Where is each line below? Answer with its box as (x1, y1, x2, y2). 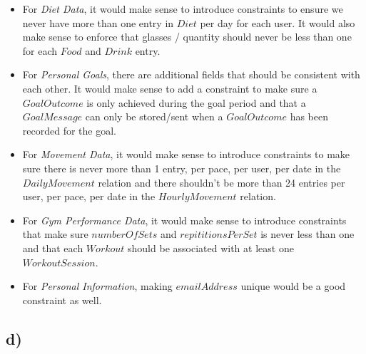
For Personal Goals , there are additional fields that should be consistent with (22, 67, 360, 82)
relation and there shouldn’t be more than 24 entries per (98, 175, 345, 189)
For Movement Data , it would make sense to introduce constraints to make (22, 147, 350, 162)
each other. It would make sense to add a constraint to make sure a (22, 80, 317, 95)
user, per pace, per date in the (22, 189, 156, 204)
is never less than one (260, 227, 355, 241)
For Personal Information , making (22, 278, 173, 293)
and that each (22, 240, 83, 255)
